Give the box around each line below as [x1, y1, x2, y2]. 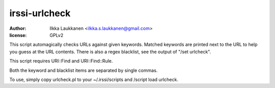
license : [9, 32, 27, 38]
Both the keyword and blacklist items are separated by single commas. [9, 67, 158, 73]
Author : [9, 25, 26, 31]
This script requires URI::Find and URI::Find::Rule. [9, 58, 113, 64]
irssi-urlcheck [9, 8, 71, 19]
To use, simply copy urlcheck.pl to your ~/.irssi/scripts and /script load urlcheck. [9, 76, 178, 82]
